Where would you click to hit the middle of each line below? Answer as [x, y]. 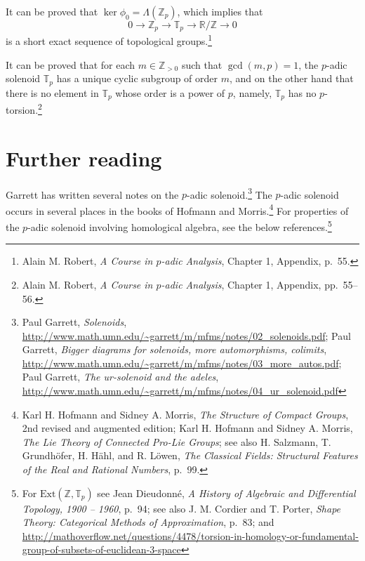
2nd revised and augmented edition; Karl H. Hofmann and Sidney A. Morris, [187, 428]
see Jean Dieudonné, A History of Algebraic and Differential [226, 493]
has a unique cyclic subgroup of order [137, 78]
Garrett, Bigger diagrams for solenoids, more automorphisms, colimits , [174, 349]
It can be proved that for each [71, 64]
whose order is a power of [170, 92]
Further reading [84, 158]
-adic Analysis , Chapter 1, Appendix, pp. [250, 284]
